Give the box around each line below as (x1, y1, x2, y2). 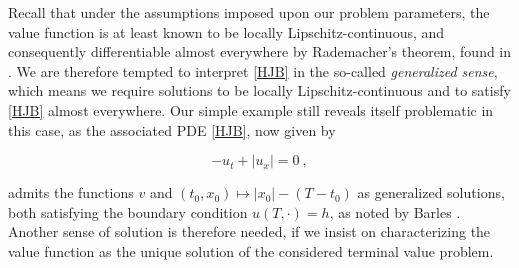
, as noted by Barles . (329, 201, 461, 222)
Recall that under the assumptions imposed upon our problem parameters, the (8, 2, 490, 22)
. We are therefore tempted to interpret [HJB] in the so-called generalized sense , (8, 60, 498, 81)
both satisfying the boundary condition (8, 201, 248, 222)
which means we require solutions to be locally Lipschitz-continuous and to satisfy (8, 80, 511, 101)
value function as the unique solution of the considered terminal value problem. (8, 240, 494, 261)
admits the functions (8, 182, 134, 203)
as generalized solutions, (357, 182, 505, 203)
